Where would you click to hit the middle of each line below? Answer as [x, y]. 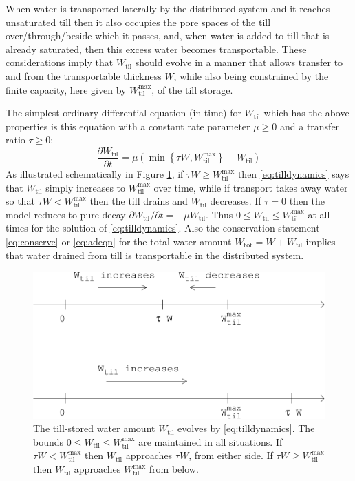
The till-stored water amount [94, 428]
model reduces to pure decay [66, 214]
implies [321, 241]
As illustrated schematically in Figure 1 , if [95, 174]
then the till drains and [139, 201]
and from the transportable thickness [84, 75]
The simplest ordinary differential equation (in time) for [123, 113]
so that [20, 201]
